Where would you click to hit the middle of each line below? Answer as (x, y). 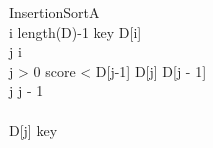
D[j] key (33, 129)
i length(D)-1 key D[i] (75, 31)
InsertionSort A (54, 12)
